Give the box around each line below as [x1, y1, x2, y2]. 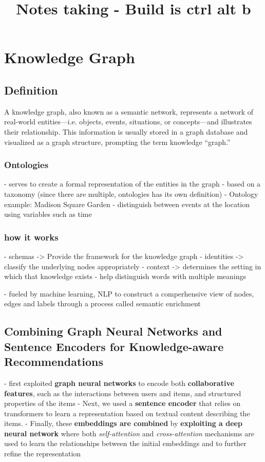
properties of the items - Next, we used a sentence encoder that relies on [4, 398, 241, 409]
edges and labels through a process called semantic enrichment [4, 298, 201, 309]
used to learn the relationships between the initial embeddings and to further [4, 438, 247, 449]
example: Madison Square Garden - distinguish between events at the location [4, 198, 250, 209]
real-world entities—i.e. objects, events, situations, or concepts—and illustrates [4, 116, 252, 127]
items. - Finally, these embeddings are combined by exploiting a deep [4, 418, 242, 429]
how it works [4, 230, 59, 243]
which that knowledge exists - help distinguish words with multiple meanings [4, 271, 247, 282]
